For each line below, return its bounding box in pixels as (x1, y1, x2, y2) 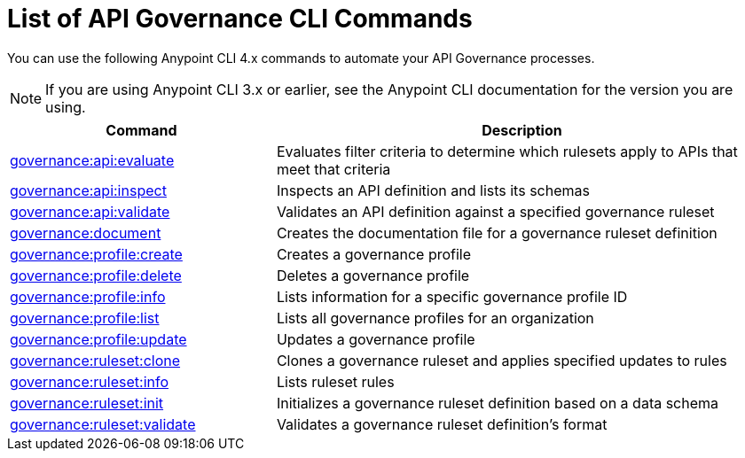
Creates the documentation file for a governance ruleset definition (276, 223, 718, 242)
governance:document (10, 223, 161, 242)
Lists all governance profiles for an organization (276, 308, 594, 327)
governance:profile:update (10, 330, 187, 348)
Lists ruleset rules (276, 372, 395, 391)
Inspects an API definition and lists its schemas (276, 181, 590, 199)
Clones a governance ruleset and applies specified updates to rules (276, 351, 727, 369)
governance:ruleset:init (10, 393, 164, 412)
